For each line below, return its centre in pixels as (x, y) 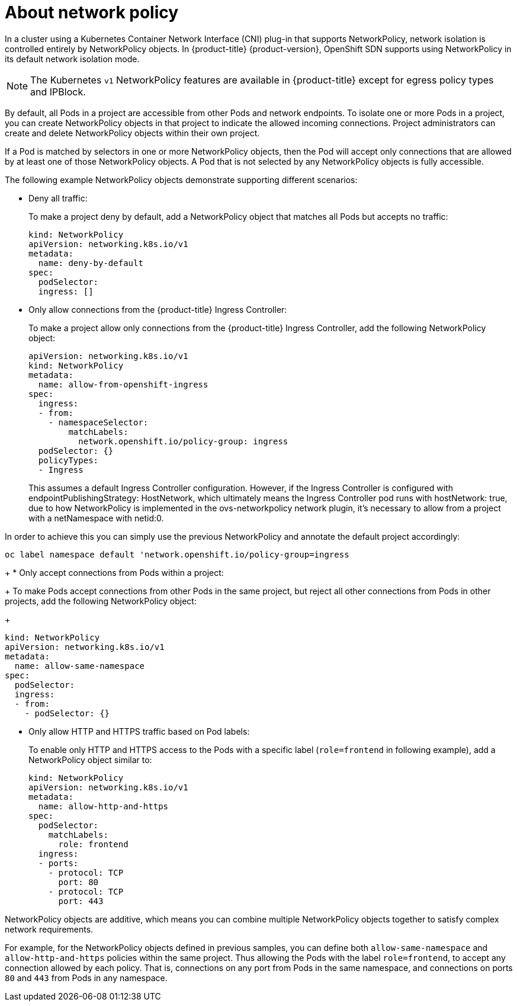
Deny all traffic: (58, 198)
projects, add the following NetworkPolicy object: (101, 601)
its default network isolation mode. (72, 59)
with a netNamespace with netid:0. (96, 518)
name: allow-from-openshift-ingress (123, 384)
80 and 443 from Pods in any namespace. (86, 978)
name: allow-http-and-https (103, 806)
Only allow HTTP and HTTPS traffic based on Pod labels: (139, 731)
